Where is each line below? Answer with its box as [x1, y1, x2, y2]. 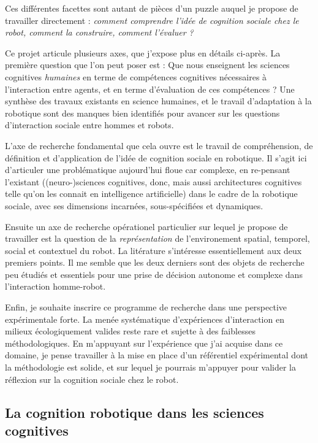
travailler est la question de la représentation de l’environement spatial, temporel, [5, 232, 310, 245]
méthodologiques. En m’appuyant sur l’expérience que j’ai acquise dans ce [5, 336, 283, 349]
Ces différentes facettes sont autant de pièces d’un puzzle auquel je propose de [5, 2, 298, 14]
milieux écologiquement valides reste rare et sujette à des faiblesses [5, 325, 256, 337]
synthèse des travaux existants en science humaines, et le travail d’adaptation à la [5, 94, 312, 107]
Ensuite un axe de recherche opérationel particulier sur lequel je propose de [5, 220, 288, 233]
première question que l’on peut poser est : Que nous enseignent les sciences [5, 58, 290, 71]
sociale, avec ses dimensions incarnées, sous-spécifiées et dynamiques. [5, 199, 263, 212]
